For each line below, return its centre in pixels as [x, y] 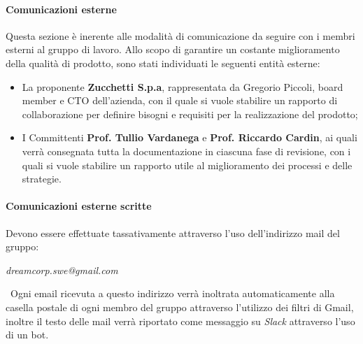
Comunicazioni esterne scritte [79, 206]
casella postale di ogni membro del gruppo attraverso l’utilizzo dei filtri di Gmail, [180, 307]
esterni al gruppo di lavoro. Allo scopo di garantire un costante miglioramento [173, 49]
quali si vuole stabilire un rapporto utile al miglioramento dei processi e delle [187, 165]
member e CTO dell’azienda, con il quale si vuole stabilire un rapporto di [180, 100]
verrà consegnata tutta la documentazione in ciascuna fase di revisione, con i [186, 151]
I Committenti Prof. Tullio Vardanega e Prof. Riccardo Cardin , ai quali [190, 137]
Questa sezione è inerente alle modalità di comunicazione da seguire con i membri [180, 35]
